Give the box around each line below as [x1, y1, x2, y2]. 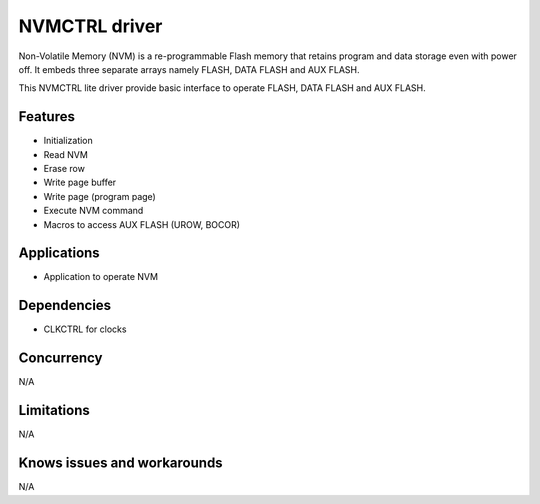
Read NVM [43, 148, 89, 160]
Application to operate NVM [43, 271, 159, 283]
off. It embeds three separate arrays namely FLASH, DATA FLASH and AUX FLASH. [18, 63, 360, 75]
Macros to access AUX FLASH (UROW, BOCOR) [43, 218, 240, 230]
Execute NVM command [43, 205, 144, 217]
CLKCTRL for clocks [43, 323, 127, 335]
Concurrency [18, 350, 103, 367]
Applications [18, 245, 100, 262]
